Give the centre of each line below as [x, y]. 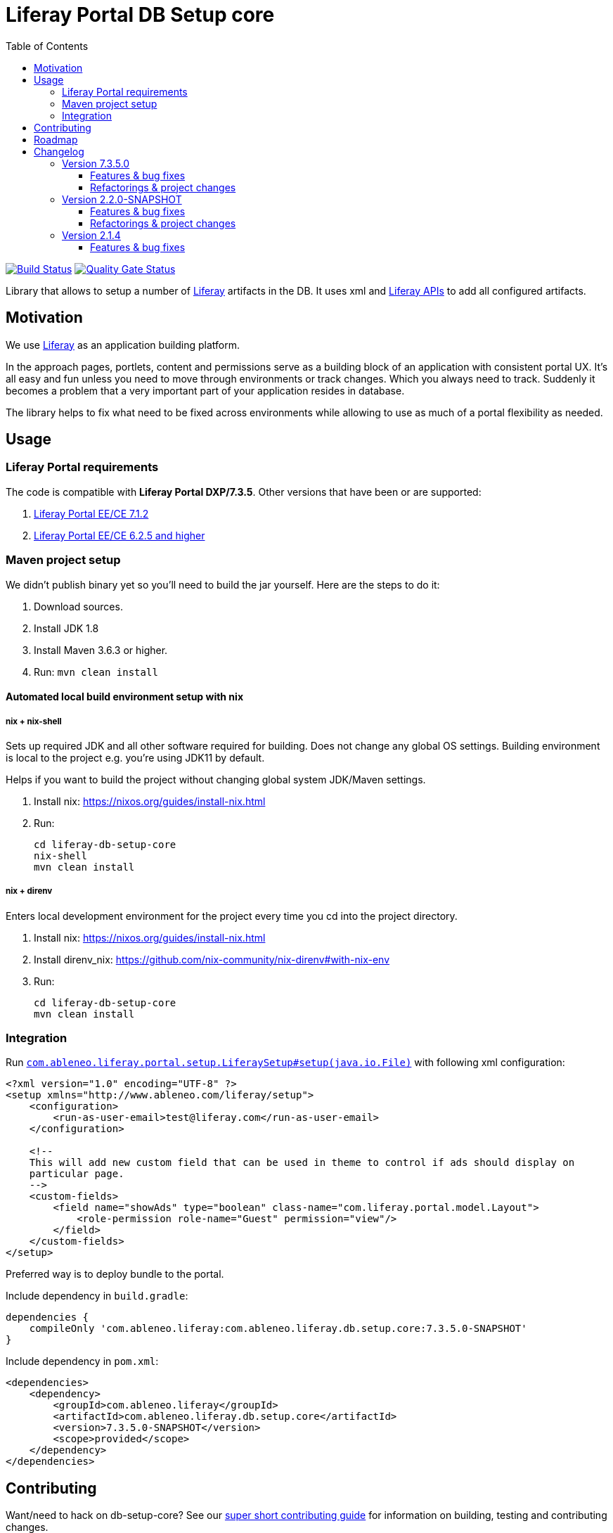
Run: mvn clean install [96, 672]
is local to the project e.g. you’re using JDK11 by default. [135, 757]
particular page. [77, 1174]
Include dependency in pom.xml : [82, 1361]
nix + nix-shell [34, 721]
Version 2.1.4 [91, 235]
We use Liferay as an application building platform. [123, 345]
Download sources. [78, 606]
